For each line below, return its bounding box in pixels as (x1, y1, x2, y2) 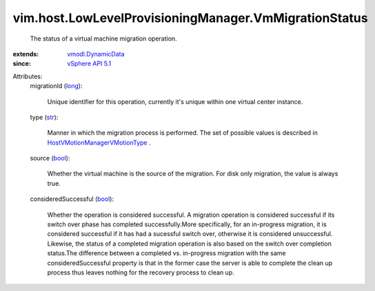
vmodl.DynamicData (67, 50, 125, 58)
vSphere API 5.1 (67, 59, 112, 68)
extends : (12, 50, 39, 58)
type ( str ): (30, 113, 59, 121)
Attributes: (12, 72, 43, 80)
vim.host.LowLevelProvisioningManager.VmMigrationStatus (12, 10, 368, 25)
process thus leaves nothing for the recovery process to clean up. (47, 268, 234, 277)
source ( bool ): (30, 154, 70, 162)
